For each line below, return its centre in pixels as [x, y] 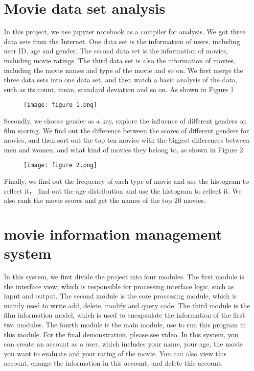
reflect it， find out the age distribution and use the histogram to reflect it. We [123, 190]
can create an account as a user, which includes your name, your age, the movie [123, 344]
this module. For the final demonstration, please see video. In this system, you [121, 334]
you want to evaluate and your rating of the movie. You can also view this [115, 353]
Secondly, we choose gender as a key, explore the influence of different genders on [126, 120]
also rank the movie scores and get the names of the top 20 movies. [105, 200]
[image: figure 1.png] [60, 105]
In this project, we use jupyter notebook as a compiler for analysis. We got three [125, 32]
